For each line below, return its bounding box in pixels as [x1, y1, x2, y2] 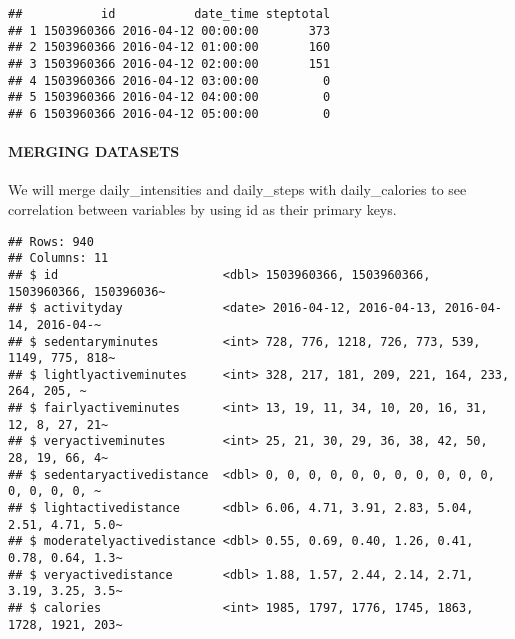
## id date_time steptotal [8, 7, 331, 21]
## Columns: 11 [8, 251, 109, 266]
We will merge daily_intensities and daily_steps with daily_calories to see [8, 179, 467, 200]
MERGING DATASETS [8, 141, 180, 162]
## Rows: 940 [8, 234, 94, 249]
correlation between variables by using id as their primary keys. [8, 198, 397, 219]
